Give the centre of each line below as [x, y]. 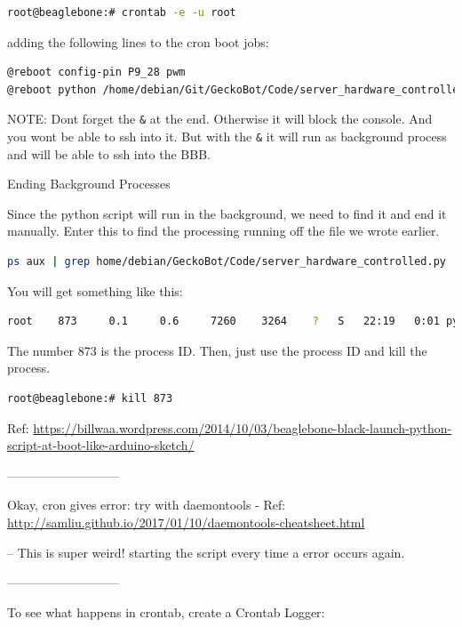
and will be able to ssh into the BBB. [109, 153]
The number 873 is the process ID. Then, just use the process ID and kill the [217, 350]
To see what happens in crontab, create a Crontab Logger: [166, 611]
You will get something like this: [95, 290]
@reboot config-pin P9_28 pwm [96, 72]
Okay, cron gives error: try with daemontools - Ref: [147, 505]
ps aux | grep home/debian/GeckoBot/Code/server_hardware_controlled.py [227, 262]
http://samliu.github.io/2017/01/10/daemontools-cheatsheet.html [186, 522]
